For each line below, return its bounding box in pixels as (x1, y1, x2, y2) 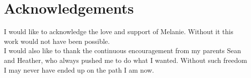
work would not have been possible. (4, 36, 110, 46)
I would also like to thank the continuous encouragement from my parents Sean (4, 45, 241, 56)
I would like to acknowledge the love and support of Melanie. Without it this (4, 26, 233, 37)
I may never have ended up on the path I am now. (4, 64, 154, 75)
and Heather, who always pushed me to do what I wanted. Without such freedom (4, 55, 247, 65)
